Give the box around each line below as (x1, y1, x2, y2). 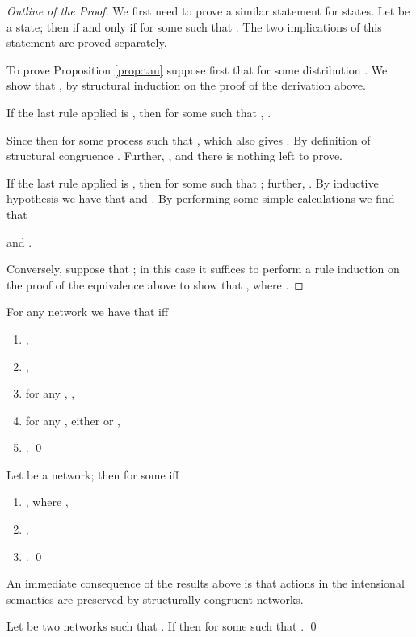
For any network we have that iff (6, 303, 169, 320)
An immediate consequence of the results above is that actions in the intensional (6, 575, 405, 592)
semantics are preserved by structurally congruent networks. (6, 590, 304, 607)
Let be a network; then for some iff (6, 466, 179, 483)
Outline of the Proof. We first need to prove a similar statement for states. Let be (6, 2, 410, 19)
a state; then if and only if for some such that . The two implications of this (6, 18, 382, 35)
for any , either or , (25, 411, 120, 428)
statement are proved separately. (6, 34, 167, 51)
